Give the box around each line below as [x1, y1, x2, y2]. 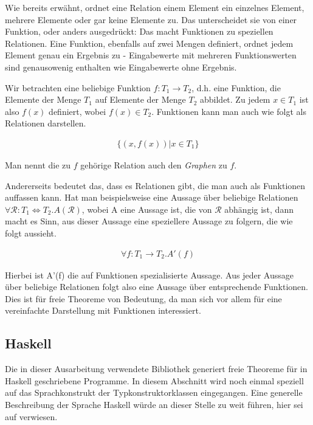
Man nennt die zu [5, 158, 71, 171]
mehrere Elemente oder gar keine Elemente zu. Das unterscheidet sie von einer [5, 13, 297, 26]
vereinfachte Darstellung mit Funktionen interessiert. [5, 304, 201, 317]
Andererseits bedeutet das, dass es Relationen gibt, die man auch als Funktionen [5, 179, 306, 192]
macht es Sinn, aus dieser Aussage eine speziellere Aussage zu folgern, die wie [5, 215, 293, 227]
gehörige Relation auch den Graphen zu [80, 158, 227, 171]
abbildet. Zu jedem [200, 93, 270, 106]
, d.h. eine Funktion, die [191, 81, 281, 94]
